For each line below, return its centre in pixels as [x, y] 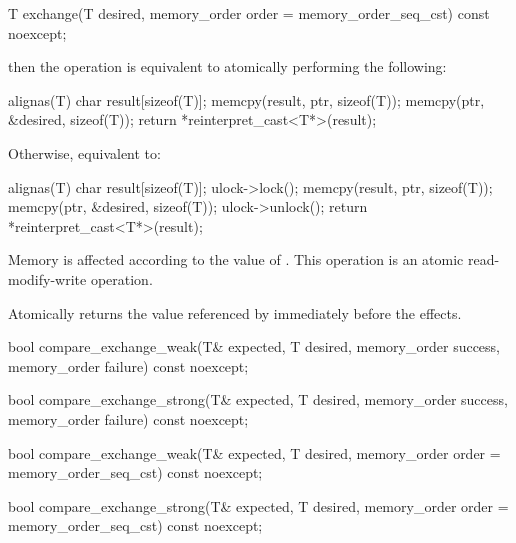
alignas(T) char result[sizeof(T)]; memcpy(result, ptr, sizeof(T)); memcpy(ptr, [246, 99]
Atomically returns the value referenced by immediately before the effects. [235, 312]
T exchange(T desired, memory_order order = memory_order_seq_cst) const [249, 13]
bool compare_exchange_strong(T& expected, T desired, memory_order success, [258, 399]
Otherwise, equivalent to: [84, 152]
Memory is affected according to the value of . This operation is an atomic [236, 259]
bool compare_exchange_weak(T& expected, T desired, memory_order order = [254, 452]
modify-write [47, 278]
